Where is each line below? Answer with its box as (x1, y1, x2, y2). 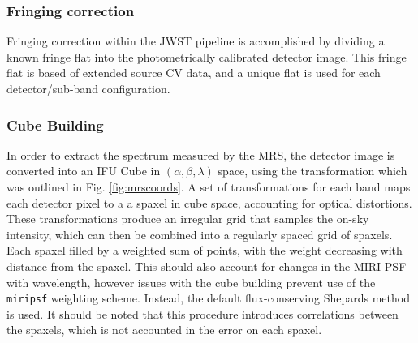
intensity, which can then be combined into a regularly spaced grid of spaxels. (6, 225, 393, 242)
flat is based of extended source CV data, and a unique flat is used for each (6, 64, 381, 81)
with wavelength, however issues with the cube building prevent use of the (6, 273, 376, 290)
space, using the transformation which (218, 162, 407, 179)
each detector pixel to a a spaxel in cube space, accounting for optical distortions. (6, 194, 412, 211)
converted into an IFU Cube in (6, 162, 161, 179)
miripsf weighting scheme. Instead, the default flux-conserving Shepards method (6, 289, 410, 307)
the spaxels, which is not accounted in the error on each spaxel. (6, 321, 322, 338)
